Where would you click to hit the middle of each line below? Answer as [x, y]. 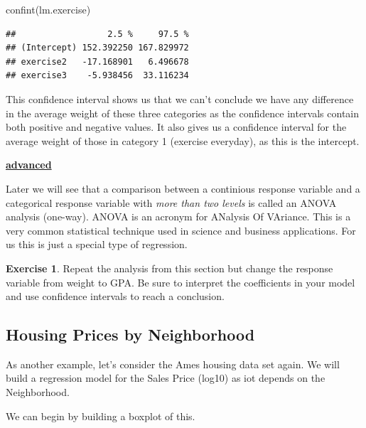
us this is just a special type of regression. [97, 244]
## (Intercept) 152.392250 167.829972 [97, 48]
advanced [29, 165]
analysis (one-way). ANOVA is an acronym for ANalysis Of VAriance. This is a [178, 216]
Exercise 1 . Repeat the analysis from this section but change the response [169, 268]
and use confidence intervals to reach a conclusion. [115, 296]
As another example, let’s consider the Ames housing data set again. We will [173, 364]
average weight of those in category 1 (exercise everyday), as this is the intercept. [183, 140]
